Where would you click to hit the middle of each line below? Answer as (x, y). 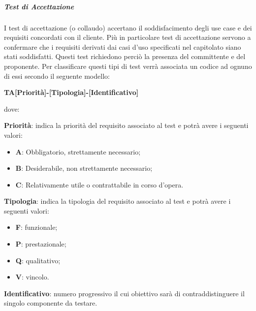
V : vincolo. (32, 277)
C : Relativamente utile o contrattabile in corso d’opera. (99, 184)
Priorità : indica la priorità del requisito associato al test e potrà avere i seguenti (126, 125)
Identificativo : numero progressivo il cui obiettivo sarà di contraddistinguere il (124, 293)
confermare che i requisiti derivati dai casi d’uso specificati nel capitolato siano (123, 47)
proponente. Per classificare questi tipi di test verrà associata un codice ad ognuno (128, 66)
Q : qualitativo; (38, 260)
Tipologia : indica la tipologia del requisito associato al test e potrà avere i (117, 201)
